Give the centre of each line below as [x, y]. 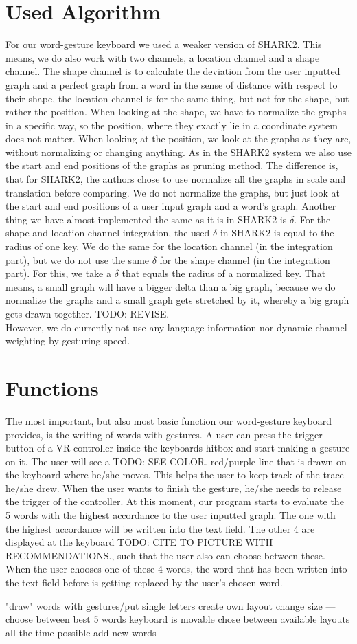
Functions [52, 387]
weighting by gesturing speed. [68, 341]
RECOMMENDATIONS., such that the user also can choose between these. [165, 555]
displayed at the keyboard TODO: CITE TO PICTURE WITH [139, 542]
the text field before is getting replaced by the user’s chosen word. [144, 582]
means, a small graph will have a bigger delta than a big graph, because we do [171, 286]
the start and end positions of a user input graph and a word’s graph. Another [171, 206]
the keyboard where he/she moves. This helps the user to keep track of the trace [175, 475]
